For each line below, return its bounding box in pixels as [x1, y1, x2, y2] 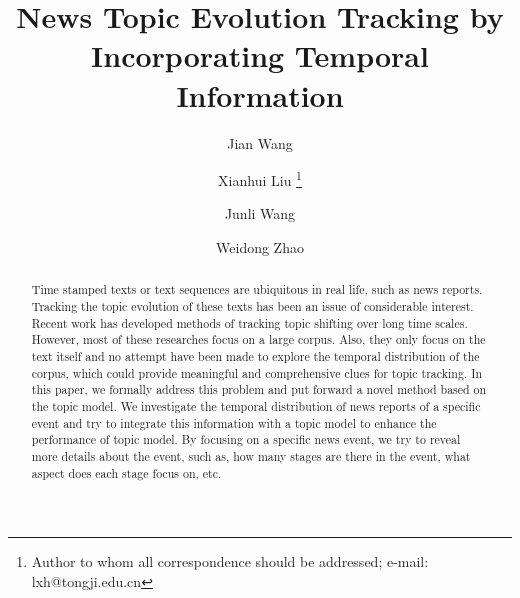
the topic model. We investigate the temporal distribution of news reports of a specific [31, 397, 481, 414]
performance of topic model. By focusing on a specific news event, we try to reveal [31, 431, 461, 448]
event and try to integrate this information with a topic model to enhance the [31, 414, 437, 431]
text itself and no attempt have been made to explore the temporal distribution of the [31, 347, 480, 364]
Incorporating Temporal [91, 35, 429, 76]
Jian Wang [227, 132, 293, 153]
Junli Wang [224, 203, 296, 224]
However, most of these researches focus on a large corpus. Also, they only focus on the [31, 331, 486, 348]
